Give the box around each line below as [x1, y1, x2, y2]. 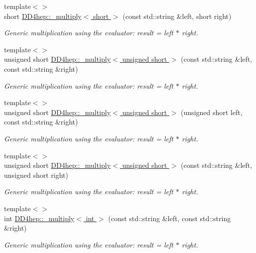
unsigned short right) [4, 169, 68, 180]
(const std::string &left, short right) [123, 10, 232, 21]
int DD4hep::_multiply [4, 213, 75, 223]
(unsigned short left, [181, 107, 243, 117]
